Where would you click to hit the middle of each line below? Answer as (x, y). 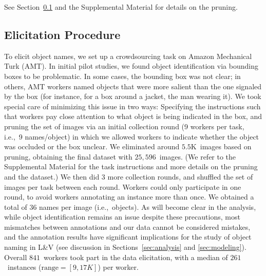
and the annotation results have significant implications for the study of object (128, 237)
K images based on (221, 146)
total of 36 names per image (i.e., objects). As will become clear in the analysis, (130, 206)
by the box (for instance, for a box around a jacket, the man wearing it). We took (133, 96)
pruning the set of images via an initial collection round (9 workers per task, (124, 126)
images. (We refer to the (198, 156)
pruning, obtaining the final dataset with (68, 156)
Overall (16, 257)
